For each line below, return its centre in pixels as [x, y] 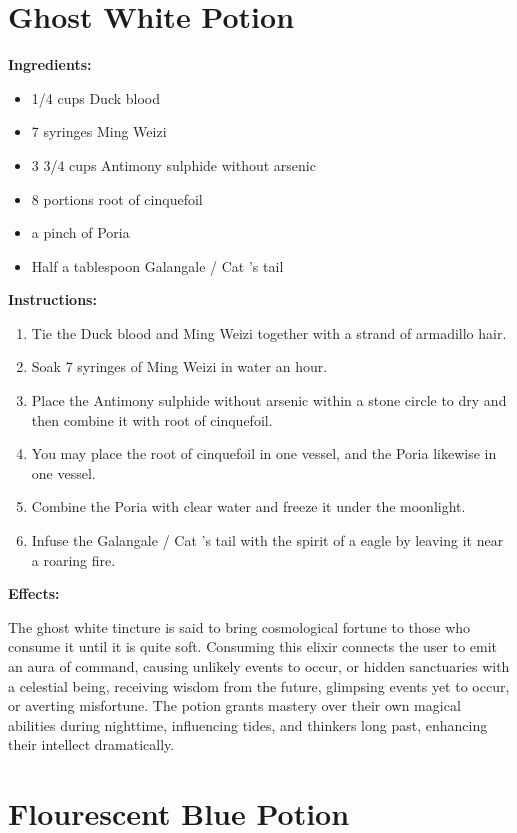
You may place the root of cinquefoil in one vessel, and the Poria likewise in [264, 453]
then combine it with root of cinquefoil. [152, 419]
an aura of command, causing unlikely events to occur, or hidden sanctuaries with [259, 666]
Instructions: [52, 299]
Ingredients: [50, 64]
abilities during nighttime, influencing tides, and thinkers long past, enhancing [248, 724]
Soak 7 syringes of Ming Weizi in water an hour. [179, 366]
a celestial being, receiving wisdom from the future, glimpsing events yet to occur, [259, 685]
